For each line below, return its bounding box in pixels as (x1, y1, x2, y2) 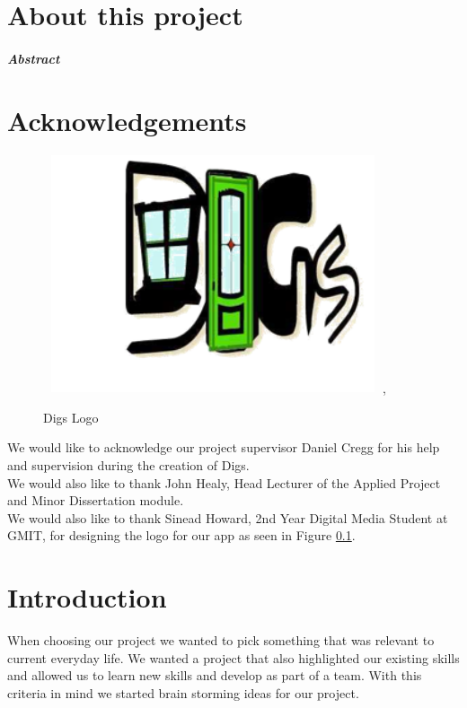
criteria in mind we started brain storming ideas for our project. (7, 683, 359, 702)
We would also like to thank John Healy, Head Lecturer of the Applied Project (7, 473, 441, 492)
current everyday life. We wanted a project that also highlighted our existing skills (7, 648, 460, 667)
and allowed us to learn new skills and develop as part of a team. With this (7, 666, 422, 685)
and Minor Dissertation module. (7, 491, 184, 510)
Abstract (7, 48, 60, 67)
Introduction (7, 579, 167, 616)
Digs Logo (43, 407, 99, 426)
